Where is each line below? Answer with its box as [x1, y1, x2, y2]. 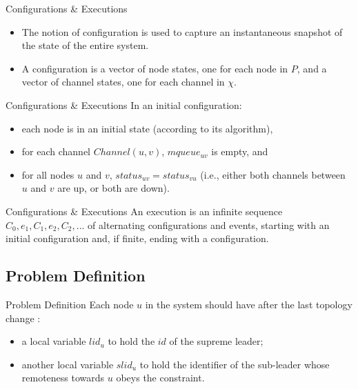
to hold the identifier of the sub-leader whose [139, 357, 330, 371]
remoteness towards [21, 370, 105, 385]
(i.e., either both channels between [200, 167, 346, 181]
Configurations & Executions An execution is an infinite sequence [6, 203, 283, 218]
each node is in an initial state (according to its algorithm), [21, 121, 273, 135]
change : [6, 310, 41, 325]
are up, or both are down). [57, 181, 170, 195]
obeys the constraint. [116, 370, 205, 385]
